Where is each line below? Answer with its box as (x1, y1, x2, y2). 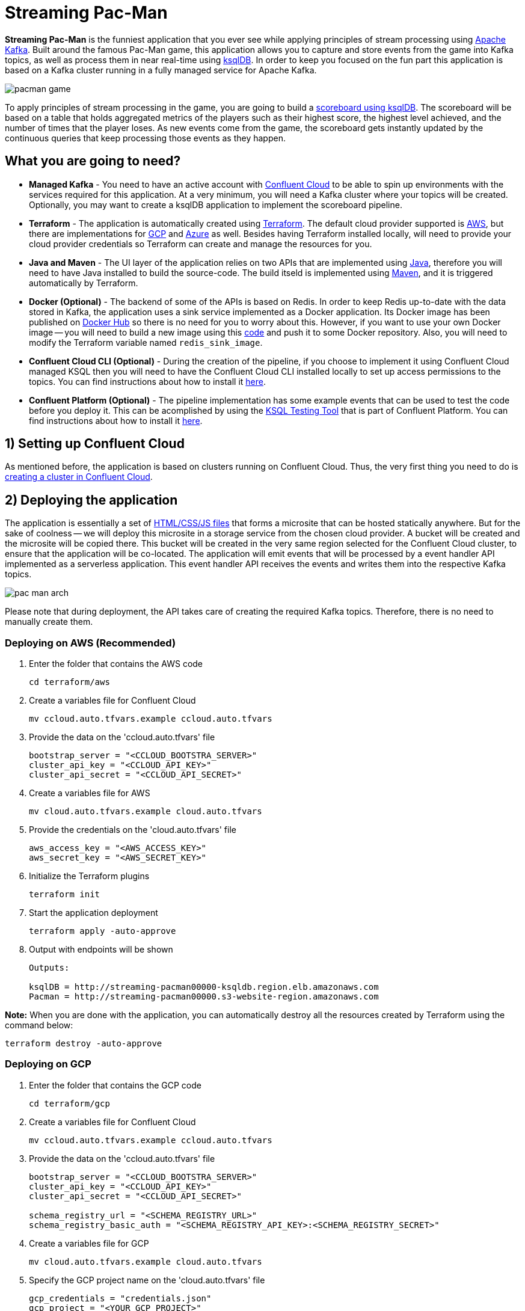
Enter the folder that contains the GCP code (29, 1079, 201, 1090)
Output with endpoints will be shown (29, 944, 173, 955)
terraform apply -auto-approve (29, 926, 176, 936)
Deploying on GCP (5, 1058, 91, 1070)
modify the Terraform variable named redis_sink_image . (29, 337, 263, 348)
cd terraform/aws (29, 677, 110, 687)
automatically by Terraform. (29, 277, 138, 288)
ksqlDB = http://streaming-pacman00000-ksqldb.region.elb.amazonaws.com (29, 982, 379, 992)
